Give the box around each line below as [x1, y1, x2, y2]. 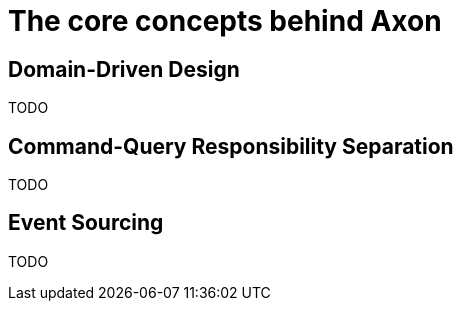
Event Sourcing [8, 210, 164, 236]
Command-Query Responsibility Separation [8, 133, 454, 159]
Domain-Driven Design [8, 56, 240, 82]
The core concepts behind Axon [8, 4, 442, 38]
